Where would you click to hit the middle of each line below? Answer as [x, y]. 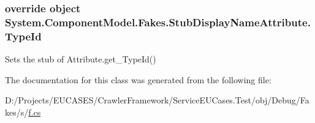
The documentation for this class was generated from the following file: [138, 79]
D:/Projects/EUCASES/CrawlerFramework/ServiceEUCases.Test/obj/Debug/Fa [157, 100]
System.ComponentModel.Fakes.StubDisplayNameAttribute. [158, 22]
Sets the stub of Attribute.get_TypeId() [81, 59]
